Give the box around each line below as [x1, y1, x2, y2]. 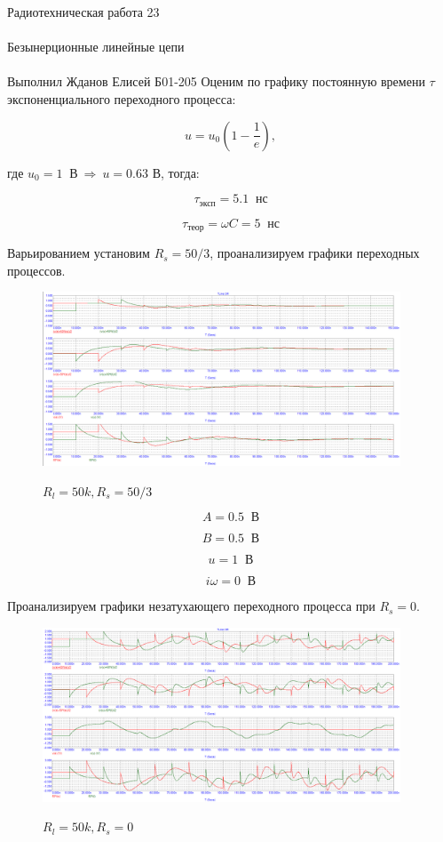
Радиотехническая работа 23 [7, 3, 160, 20]
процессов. [7, 261, 66, 279]
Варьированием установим [7, 244, 150, 262]
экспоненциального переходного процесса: [7, 89, 236, 108]
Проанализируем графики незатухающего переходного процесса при [7, 597, 376, 615]
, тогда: [161, 163, 200, 181]
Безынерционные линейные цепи [7, 37, 185, 56]
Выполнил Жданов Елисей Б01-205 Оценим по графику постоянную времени [7, 72, 425, 91]
